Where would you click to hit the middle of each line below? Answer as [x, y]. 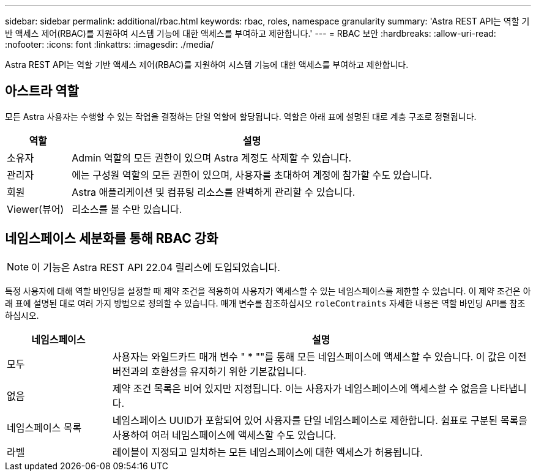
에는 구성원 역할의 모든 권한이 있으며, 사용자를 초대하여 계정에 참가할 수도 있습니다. [252, 175]
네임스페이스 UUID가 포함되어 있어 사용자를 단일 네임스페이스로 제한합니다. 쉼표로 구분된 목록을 [320, 420]
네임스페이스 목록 [44, 427]
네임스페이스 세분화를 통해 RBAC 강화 [112, 239]
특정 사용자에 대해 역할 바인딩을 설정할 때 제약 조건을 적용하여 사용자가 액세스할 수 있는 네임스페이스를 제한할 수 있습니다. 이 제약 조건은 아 [268, 291]
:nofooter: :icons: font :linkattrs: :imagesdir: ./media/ [110, 44]
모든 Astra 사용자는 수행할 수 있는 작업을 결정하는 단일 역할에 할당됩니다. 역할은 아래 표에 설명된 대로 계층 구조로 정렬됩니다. [241, 116]
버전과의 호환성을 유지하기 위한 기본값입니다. [209, 371]
